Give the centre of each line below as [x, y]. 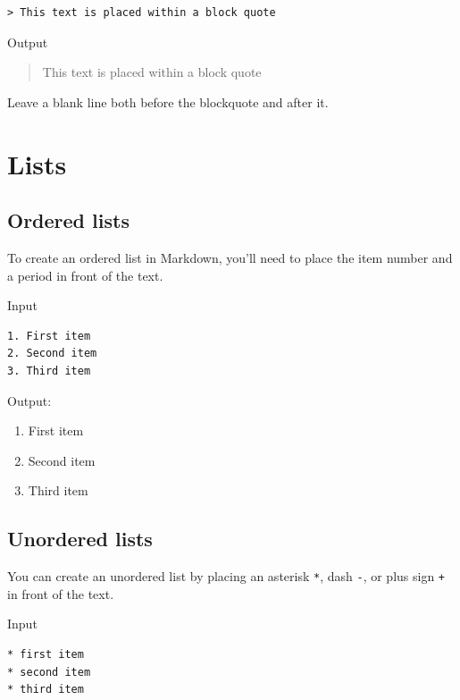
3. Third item [49, 371]
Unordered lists [80, 539]
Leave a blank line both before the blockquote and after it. [168, 101]
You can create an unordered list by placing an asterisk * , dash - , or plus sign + [226, 576]
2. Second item [52, 354]
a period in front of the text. [85, 275]
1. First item [49, 336]
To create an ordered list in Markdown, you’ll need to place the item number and [230, 257]
